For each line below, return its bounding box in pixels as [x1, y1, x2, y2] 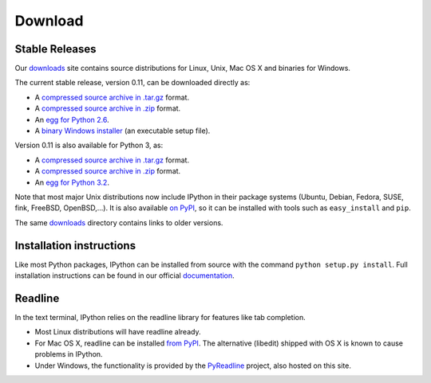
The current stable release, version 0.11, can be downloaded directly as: [14, 78, 251, 88]
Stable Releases [14, 42, 97, 56]
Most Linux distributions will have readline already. [34, 327, 201, 337]
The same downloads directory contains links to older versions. [14, 217, 223, 227]
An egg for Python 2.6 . [34, 115, 109, 124]
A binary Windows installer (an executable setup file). [34, 126, 211, 135]
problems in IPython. [34, 350, 103, 359]
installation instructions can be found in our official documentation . [14, 271, 235, 280]
